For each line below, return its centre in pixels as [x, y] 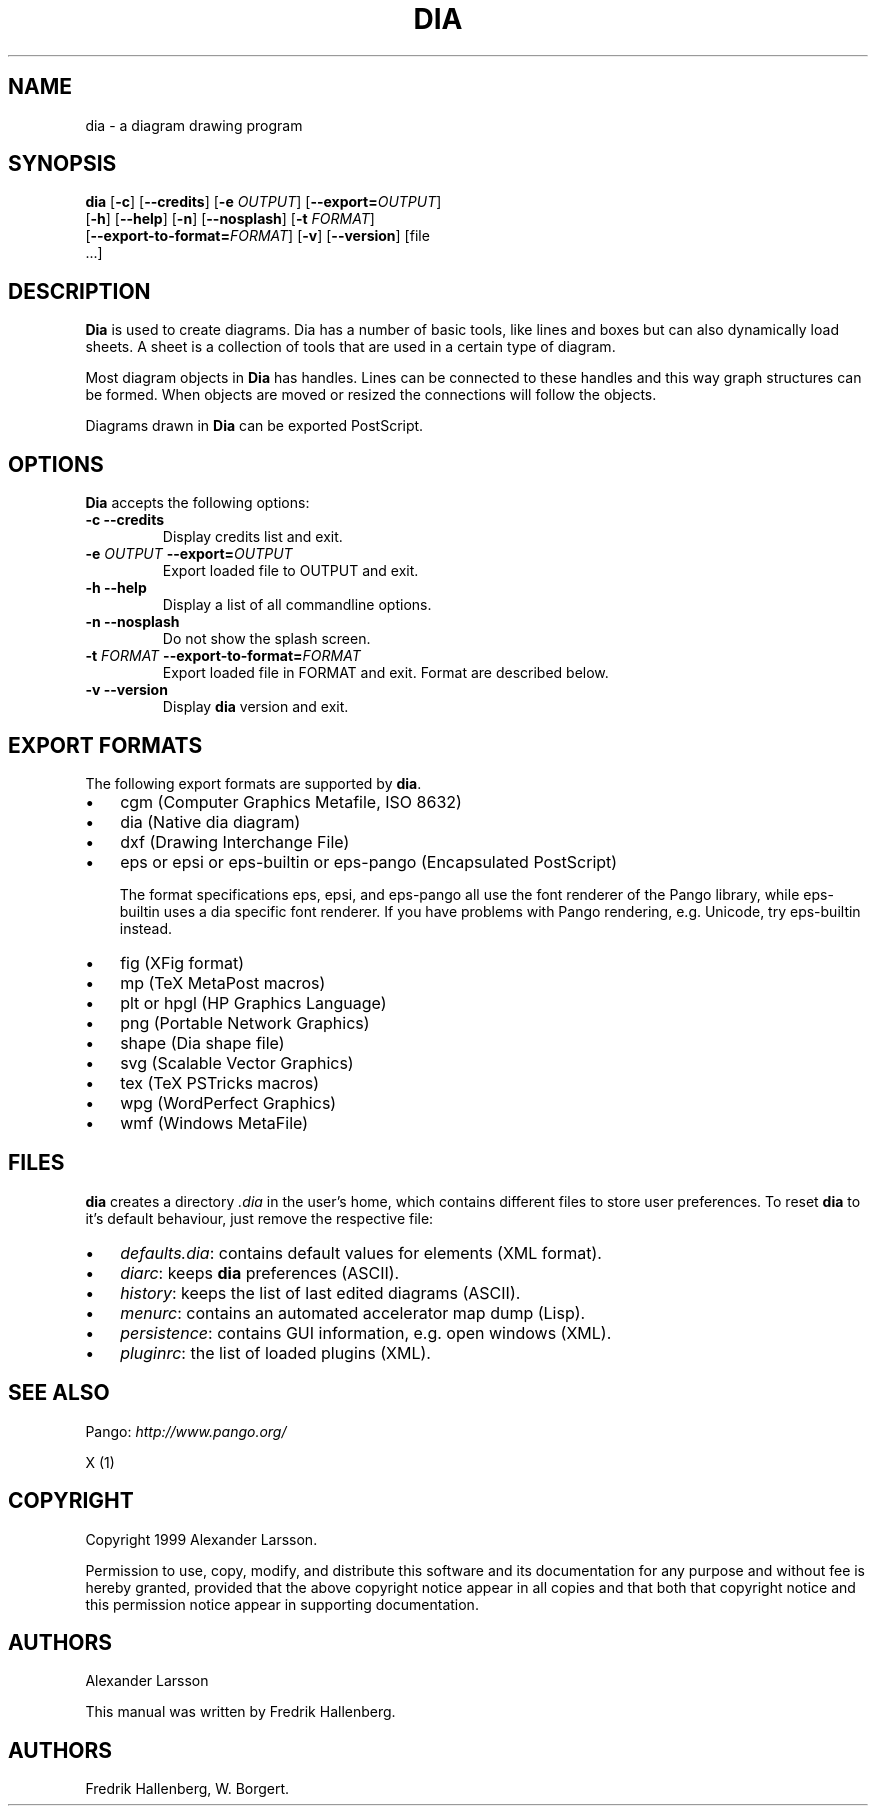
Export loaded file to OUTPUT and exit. [290, 571]
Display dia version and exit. [255, 707]
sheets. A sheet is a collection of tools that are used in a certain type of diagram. [350, 347]
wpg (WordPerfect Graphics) [228, 1102]
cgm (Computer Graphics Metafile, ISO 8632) [291, 801]
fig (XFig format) [182, 962]
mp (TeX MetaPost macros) [223, 982]
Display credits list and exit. [252, 537]
